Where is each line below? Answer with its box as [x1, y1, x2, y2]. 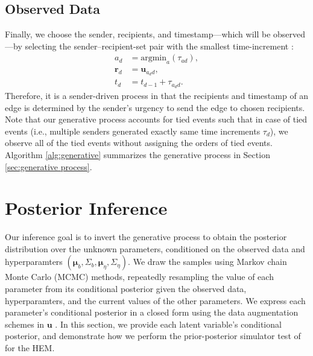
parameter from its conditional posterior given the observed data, [5, 282, 247, 295]
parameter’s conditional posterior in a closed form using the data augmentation [5, 306, 299, 319]
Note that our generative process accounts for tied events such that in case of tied [5, 113, 308, 126]
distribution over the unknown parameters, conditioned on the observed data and [5, 242, 305, 255]
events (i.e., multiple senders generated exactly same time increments [5, 124, 261, 137]
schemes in [5, 317, 45, 330]
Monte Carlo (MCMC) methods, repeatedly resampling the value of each [5, 270, 274, 283]
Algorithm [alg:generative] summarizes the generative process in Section [5, 148, 270, 161]
